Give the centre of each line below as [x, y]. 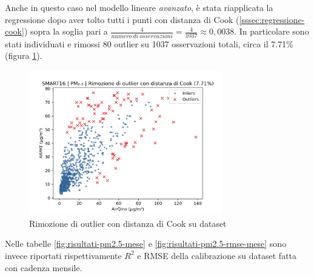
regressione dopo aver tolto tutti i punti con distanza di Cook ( [122, 19]
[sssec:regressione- [272, 19]
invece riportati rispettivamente [63, 255]
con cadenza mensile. [44, 267]
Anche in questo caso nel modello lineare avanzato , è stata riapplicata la [139, 7]
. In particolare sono [272, 31]
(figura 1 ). [24, 56]
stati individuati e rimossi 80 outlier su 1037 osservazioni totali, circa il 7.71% [149, 43]
